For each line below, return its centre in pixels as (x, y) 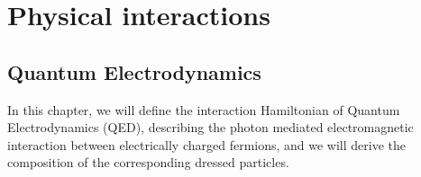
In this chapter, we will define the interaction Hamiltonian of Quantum (204, 109)
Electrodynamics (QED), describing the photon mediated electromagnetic (210, 127)
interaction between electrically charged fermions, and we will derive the (207, 144)
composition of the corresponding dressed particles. (148, 162)
